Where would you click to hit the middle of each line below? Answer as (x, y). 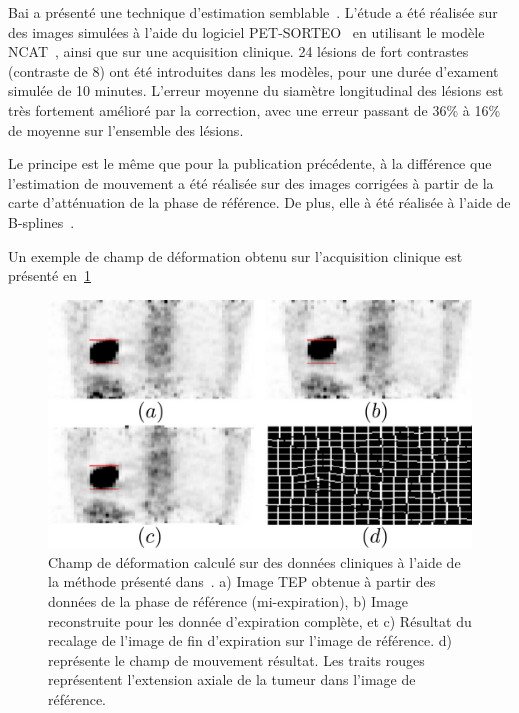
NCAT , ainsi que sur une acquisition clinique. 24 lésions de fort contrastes (238, 51)
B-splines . (41, 221)
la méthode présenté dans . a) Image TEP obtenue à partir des (242, 581)
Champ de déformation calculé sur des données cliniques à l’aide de (254, 561)
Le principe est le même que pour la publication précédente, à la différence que (250, 163)
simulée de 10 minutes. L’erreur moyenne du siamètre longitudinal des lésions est (256, 90)
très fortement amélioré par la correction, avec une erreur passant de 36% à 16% (254, 109)
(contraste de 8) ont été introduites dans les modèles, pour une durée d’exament (253, 70)
